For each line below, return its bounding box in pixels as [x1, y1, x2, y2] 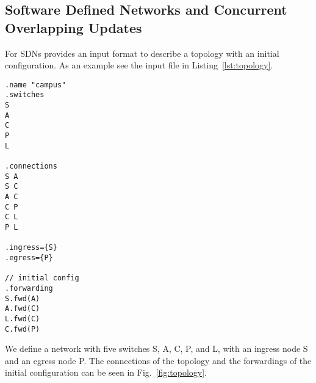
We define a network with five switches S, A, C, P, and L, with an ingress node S [5, 342, 308, 355]
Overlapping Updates [5, 18, 142, 37]
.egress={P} [5, 253, 53, 262]
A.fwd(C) [5, 304, 40, 313]
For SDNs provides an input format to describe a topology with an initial [5, 46, 279, 59]
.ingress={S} [5, 243, 57, 252]
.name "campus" [5, 80, 66, 89]
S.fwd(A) [5, 294, 40, 303]
